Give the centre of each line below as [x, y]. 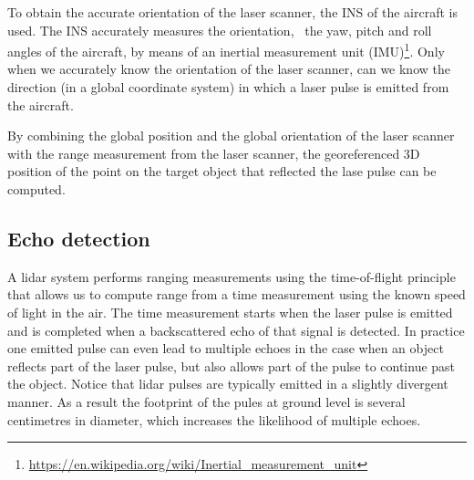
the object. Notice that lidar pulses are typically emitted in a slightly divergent [228, 384]
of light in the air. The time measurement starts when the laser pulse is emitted [230, 312]
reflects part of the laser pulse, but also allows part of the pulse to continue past [232, 365]
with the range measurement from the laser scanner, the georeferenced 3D [214, 153]
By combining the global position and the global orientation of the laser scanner [231, 136]
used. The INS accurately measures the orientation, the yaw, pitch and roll [220, 30]
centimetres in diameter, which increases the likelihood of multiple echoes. [214, 419]
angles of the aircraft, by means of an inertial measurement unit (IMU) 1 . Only [226, 50]
